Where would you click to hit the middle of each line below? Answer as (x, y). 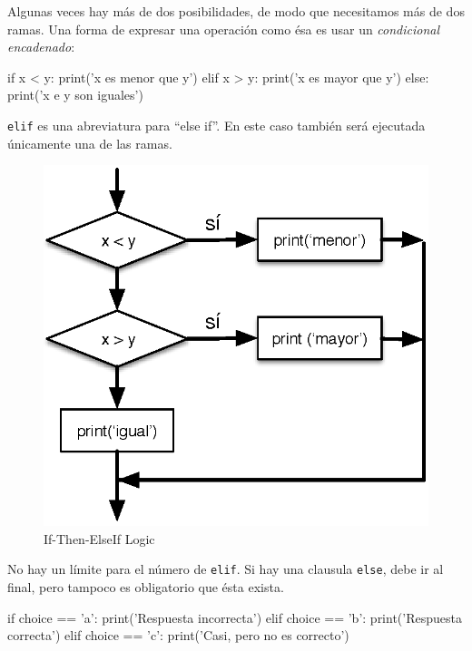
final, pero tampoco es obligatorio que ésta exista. (146, 586)
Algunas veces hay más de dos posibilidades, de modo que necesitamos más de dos (236, 11)
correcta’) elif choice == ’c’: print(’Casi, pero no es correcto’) (178, 635)
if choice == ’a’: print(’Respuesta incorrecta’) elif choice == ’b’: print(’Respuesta (235, 617)
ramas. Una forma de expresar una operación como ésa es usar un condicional (224, 29)
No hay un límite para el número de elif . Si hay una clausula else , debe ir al (226, 569)
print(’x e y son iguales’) (75, 95)
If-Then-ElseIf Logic (99, 538)
